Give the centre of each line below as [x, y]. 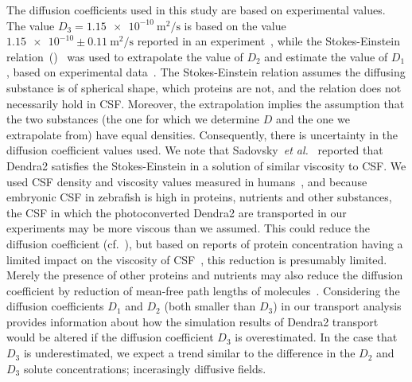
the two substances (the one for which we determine [133, 119]
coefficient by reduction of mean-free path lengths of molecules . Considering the [203, 290]
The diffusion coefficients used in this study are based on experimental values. [196, 10]
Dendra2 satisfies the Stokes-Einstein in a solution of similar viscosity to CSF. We [206, 165]
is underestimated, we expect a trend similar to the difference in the [189, 353]
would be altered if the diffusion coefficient [110, 337]
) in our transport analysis [337, 306]
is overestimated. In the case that [316, 337]
